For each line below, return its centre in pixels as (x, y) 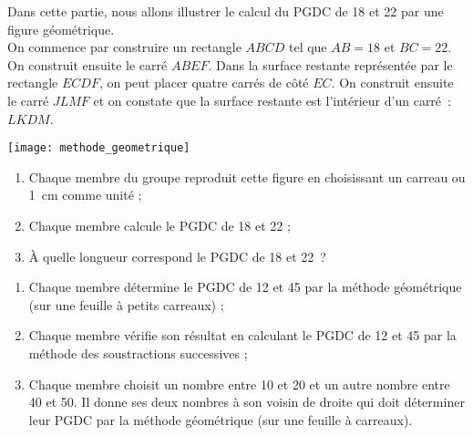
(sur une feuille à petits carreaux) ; (126, 304)
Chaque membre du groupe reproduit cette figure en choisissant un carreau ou (247, 176)
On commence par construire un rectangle (124, 47)
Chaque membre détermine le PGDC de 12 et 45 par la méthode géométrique (245, 287)
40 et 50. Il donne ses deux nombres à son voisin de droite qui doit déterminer (247, 402)
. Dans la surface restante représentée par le (330, 64)
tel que (308, 47)
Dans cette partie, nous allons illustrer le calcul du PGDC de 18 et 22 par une (226, 11)
